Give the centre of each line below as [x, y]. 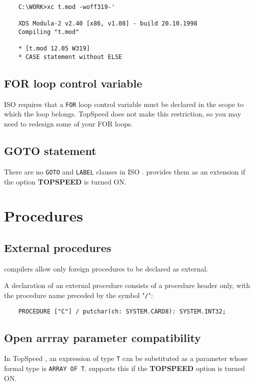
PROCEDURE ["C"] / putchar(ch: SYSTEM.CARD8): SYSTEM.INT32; [122, 311]
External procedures [58, 247]
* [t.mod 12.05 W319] [54, 49]
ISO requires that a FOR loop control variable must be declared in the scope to [124, 104]
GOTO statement [50, 151]
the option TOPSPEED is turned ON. [65, 181]
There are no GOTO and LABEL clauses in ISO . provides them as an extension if [125, 171]
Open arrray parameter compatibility [102, 337]
